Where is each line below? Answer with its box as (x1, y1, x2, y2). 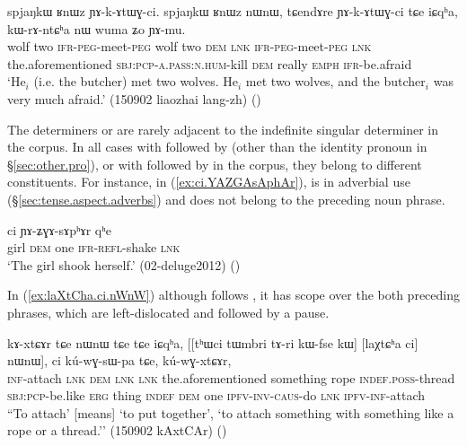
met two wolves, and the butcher (245, 72, 426, 91)
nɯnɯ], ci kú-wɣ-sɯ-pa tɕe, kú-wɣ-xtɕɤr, (7, 351, 232, 370)
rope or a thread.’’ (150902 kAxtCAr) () (7, 421, 227, 440)
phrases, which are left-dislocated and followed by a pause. (7, 302, 330, 321)
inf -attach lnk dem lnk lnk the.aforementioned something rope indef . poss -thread (7, 368, 455, 387)
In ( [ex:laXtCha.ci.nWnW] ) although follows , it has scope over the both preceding (7, 285, 460, 304)
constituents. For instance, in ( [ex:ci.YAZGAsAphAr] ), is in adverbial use (7, 172, 410, 191)
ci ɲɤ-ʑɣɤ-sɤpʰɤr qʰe (7, 220, 111, 239)
